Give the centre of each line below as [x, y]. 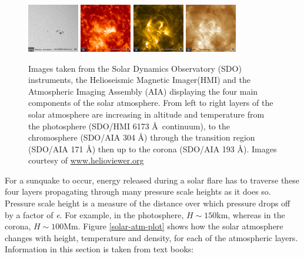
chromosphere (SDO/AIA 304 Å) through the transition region [142, 137]
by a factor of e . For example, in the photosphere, [94, 214]
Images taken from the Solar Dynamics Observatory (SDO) [135, 68]
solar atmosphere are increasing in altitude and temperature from [146, 114]
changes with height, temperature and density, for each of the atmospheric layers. [151, 237]
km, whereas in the [251, 214]
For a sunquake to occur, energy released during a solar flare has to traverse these [152, 180]
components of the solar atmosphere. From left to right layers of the [151, 103]
